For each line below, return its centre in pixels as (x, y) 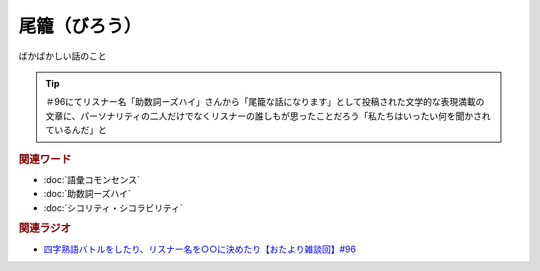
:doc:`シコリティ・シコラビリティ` (113, 207)
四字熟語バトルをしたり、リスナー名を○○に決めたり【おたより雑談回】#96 (200, 249)
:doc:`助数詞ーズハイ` (87, 194)
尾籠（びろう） (80, 26)
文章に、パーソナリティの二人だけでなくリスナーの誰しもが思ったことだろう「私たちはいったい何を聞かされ (268, 116)
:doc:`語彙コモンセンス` (91, 179)
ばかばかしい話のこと (62, 56)
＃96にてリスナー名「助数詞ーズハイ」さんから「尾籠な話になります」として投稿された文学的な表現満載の (265, 102)
